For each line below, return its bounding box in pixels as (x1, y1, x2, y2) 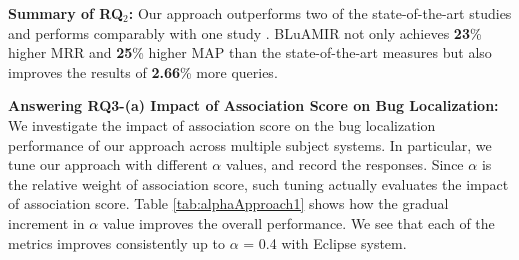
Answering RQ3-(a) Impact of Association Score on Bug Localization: (8, 95, 499, 116)
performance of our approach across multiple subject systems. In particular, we (8, 134, 492, 155)
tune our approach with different (8, 154, 208, 175)
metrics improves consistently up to (8, 232, 225, 253)
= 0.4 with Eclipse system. (243, 232, 407, 253)
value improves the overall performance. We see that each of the (102, 212, 495, 233)
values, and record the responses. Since (225, 154, 464, 175)
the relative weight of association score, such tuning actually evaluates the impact (8, 173, 509, 194)
